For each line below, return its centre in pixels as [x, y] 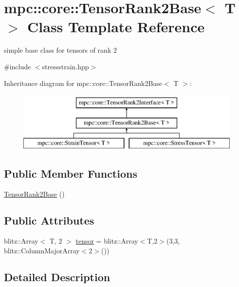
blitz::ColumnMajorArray [42, 250]
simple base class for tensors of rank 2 [60, 50]
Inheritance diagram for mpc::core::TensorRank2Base [83, 83]
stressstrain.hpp [65, 66]
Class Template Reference [116, 27]
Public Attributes [49, 220]
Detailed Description [57, 277]
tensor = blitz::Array [107, 241]
